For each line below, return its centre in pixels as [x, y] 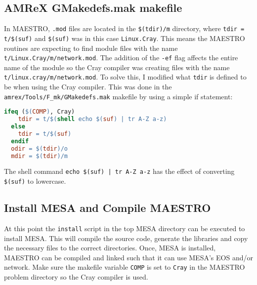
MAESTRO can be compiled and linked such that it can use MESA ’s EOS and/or [128, 257]
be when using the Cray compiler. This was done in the [88, 87]
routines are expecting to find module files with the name [91, 48]
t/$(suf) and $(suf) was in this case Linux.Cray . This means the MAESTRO [125, 38]
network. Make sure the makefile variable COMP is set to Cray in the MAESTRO [125, 267]
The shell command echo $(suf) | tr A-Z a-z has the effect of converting [119, 171]
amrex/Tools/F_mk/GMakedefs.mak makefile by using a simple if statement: [118, 96]
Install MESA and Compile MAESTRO [107, 208]
